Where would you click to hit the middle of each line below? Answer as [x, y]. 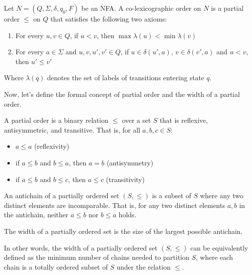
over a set [137, 120]
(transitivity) [125, 179]
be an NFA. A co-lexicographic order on [141, 8]
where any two [222, 195]
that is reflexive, [184, 120]
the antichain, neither [36, 215]
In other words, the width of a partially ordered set [81, 247]
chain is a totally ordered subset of [56, 266]
